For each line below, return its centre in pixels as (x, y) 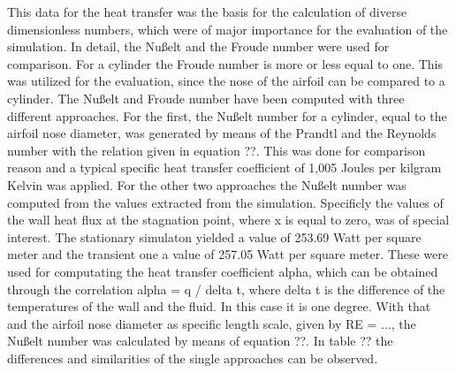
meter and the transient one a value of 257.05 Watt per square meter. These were (228, 254)
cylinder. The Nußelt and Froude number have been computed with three (206, 98)
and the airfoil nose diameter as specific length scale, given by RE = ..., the (212, 323)
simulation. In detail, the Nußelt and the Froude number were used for (198, 46)
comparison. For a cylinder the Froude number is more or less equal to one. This (225, 63)
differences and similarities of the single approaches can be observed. (193, 358)
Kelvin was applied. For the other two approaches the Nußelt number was (207, 184)
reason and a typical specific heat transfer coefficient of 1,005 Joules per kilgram (224, 167)
